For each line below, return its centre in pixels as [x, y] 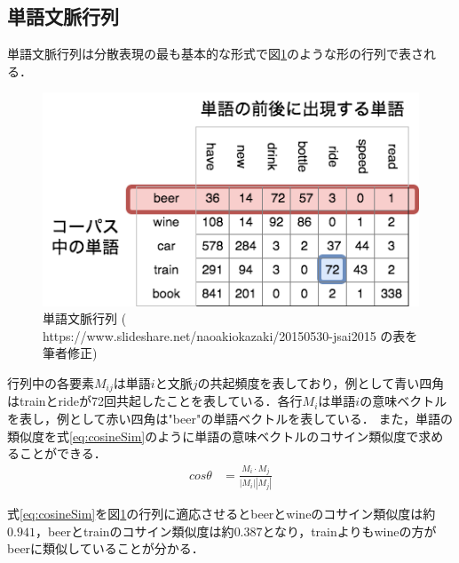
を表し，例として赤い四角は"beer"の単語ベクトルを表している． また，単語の [230, 419]
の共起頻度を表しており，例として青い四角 [321, 383]
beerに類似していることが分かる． [106, 548]
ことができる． [63, 453]
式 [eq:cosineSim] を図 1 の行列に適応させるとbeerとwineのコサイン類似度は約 [222, 514]
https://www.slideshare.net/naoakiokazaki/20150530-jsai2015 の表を [230, 335]
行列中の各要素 [51, 383]
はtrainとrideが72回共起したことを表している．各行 [155, 401]
